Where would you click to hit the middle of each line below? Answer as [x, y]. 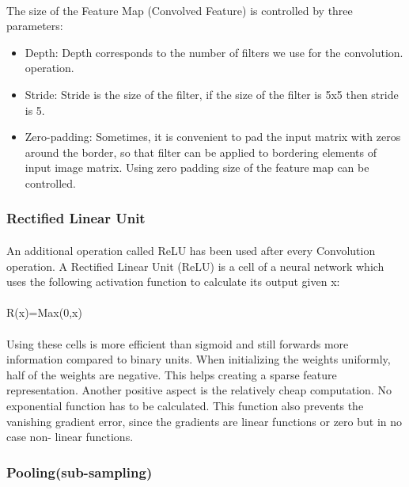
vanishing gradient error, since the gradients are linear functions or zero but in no [204, 421]
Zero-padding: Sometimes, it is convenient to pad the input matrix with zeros [213, 137]
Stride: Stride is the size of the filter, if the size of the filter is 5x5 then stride [212, 94]
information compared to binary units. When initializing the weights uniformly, [199, 359]
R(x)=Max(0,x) [44, 312]
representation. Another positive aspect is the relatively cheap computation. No [199, 390]
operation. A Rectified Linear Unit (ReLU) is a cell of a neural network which [195, 266]
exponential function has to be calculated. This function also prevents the [185, 405]
